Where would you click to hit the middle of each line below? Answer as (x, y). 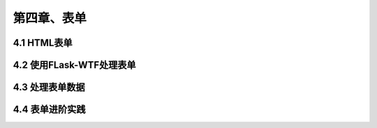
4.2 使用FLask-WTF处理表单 (74, 65)
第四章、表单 (50, 18)
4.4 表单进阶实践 (49, 110)
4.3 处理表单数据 (49, 87)
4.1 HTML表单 (43, 43)
